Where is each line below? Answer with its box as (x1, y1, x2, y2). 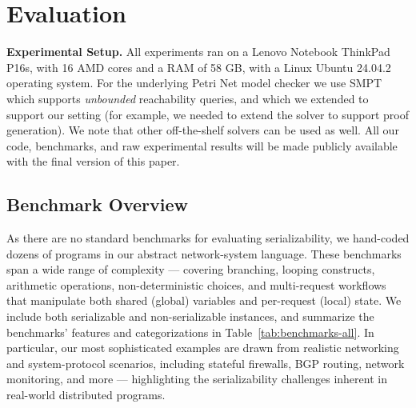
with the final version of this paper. (6, 153, 180, 170)
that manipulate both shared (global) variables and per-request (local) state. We (6, 292, 402, 309)
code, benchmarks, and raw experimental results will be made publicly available (6, 137, 398, 154)
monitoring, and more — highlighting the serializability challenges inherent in (6, 370, 387, 387)
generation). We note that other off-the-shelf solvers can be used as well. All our (6, 122, 399, 138)
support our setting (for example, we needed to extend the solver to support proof (6, 106, 410, 122)
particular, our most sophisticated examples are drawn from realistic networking (6, 339, 399, 356)
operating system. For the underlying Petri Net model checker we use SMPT (6, 74, 382, 91)
